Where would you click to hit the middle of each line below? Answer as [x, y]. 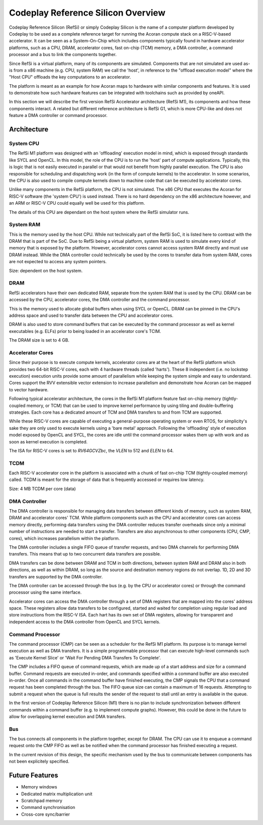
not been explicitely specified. [39, 761]
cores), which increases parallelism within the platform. [65, 538]
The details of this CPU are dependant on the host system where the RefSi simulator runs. [99, 212]
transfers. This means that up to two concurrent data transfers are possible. [85, 554]
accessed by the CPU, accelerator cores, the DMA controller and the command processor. [100, 300]
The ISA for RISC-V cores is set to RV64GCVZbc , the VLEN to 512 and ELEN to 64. [91, 450]
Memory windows [39, 787]
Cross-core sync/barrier [46, 814]
